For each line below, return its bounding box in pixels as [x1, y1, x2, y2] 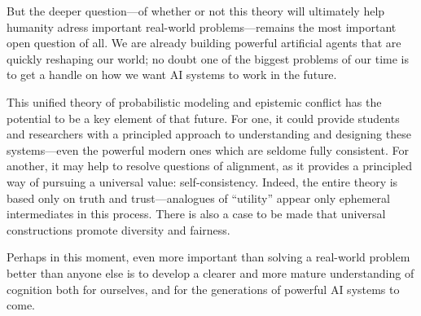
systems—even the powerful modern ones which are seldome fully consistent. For [7, 141, 409, 158]
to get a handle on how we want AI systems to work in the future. [7, 66, 337, 83]
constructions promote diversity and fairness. [7, 221, 230, 238]
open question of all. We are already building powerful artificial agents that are [7, 34, 401, 51]
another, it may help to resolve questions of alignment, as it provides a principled [7, 157, 412, 174]
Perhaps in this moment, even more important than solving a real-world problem [7, 248, 410, 266]
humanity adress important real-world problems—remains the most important [7, 18, 397, 35]
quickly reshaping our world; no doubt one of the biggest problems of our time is [7, 50, 410, 67]
